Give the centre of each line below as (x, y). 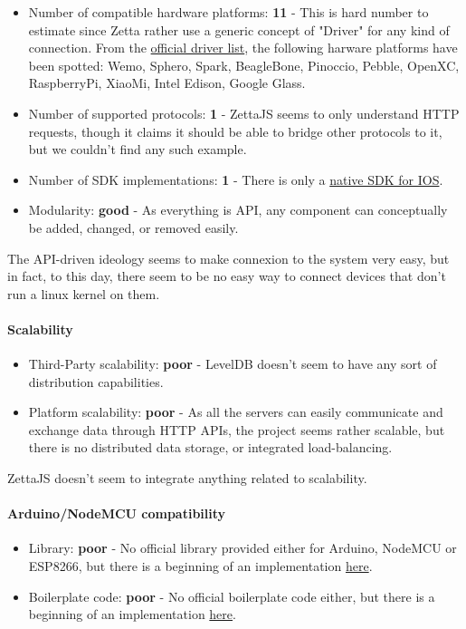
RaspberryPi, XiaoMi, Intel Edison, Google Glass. (167, 83)
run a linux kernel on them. (84, 293)
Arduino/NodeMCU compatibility (117, 513)
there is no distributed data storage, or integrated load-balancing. (210, 447)
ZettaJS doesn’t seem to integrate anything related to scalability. (187, 478)
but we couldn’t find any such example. (138, 149)
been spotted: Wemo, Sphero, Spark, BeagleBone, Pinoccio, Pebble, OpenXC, (244, 65)
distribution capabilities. (96, 381)
